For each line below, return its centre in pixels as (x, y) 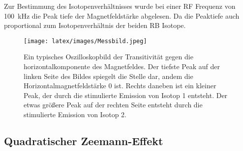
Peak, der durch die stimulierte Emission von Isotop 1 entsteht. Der (126, 95)
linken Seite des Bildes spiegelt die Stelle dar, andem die (108, 76)
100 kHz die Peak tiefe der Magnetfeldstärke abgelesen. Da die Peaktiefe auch (122, 15)
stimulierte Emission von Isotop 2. (75, 114)
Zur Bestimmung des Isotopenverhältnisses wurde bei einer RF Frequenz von (120, 6)
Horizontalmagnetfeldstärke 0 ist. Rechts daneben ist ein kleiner (120, 86)
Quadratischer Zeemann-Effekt (84, 140)
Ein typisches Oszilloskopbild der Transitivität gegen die (108, 57)
